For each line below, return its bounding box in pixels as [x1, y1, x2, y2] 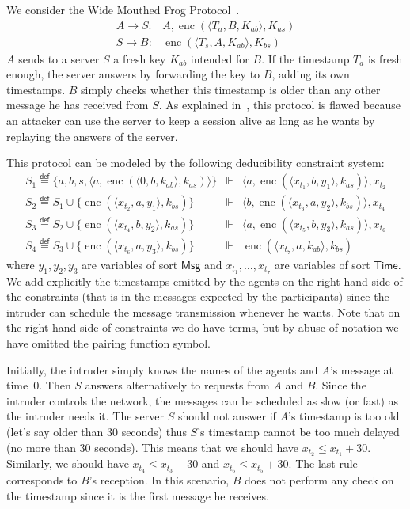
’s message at [329, 361, 394, 378]
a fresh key [113, 50, 166, 66]
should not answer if [177, 408, 276, 424]
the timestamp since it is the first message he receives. [6, 487, 269, 503]
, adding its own [271, 66, 350, 82]
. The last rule [288, 455, 358, 472]
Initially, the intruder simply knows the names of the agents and [6, 361, 318, 378]
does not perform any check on [245, 472, 394, 488]
